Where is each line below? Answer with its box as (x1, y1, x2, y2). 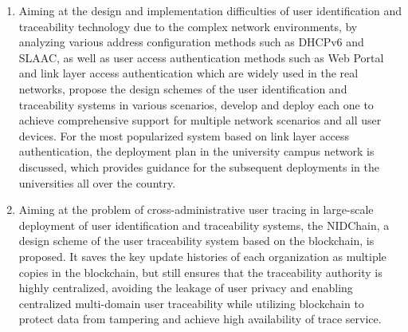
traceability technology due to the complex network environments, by (18, 18, 358, 34)
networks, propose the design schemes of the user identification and (18, 80, 347, 97)
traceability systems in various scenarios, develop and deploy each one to (18, 96, 374, 113)
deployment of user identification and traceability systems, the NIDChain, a (18, 216, 390, 233)
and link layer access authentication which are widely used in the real (18, 65, 359, 81)
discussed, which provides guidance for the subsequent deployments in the (18, 158, 379, 175)
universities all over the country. (18, 174, 176, 191)
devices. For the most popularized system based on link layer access (18, 127, 349, 144)
